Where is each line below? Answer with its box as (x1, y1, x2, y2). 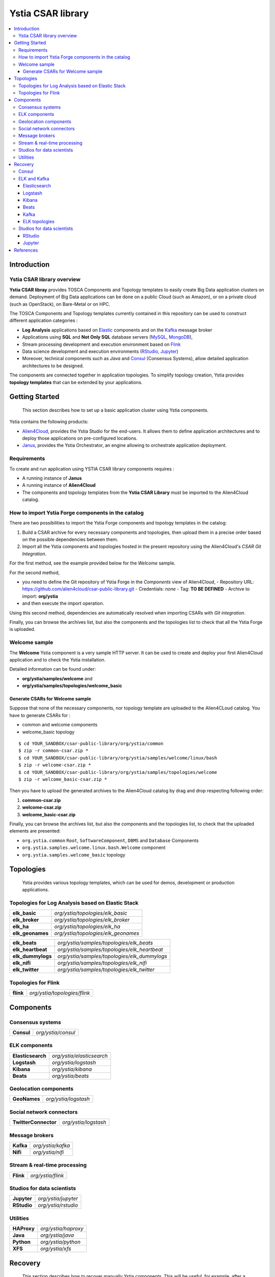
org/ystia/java (40, 1232, 74, 1239)
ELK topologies (23, 219, 54, 225)
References (14, 247, 38, 253)
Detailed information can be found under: (9, 666, 96, 672)
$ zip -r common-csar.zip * (18, 748, 89, 753)
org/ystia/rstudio (38, 1202, 78, 1209)
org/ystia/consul (36, 1029, 76, 1036)
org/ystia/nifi (33, 1148, 64, 1155)
